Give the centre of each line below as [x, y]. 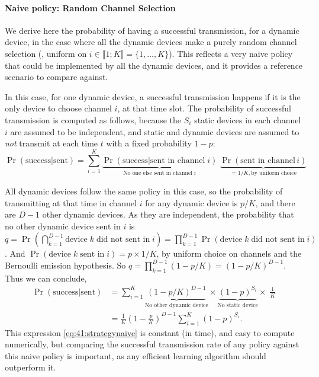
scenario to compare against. [57, 77]
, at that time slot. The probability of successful [204, 108]
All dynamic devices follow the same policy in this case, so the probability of [144, 191]
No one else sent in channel [158, 173]
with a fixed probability [149, 143]
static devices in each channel [248, 119]
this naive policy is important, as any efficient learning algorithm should [136, 355]
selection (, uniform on [46, 53]
